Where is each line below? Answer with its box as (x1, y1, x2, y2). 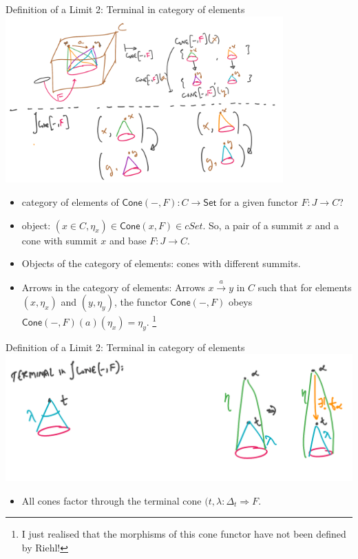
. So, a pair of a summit (202, 218, 304, 232)
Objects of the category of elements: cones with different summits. (21, 256, 301, 271)
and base (109, 233, 147, 247)
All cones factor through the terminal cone (21, 493, 202, 507)
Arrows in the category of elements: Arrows (21, 279, 205, 294)
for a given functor (220, 194, 298, 209)
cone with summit (21, 233, 98, 247)
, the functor (114, 295, 167, 309)
